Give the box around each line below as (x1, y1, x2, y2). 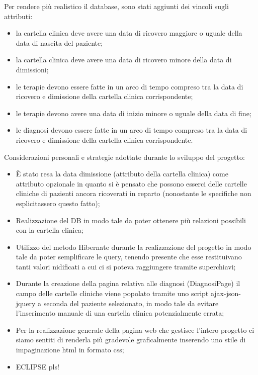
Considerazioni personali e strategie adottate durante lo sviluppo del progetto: (4, 151, 245, 162)
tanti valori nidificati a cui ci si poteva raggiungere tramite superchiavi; (16, 261, 236, 271)
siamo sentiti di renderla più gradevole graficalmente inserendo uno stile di (16, 334, 246, 345)
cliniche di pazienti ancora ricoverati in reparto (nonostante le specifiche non (16, 188, 251, 199)
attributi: (4, 11, 33, 21)
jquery (16, 298, 36, 308)
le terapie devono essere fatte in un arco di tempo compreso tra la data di (16, 81, 243, 91)
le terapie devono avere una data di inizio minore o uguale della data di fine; (16, 108, 251, 118)
